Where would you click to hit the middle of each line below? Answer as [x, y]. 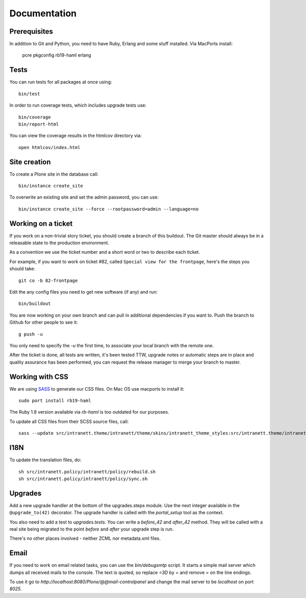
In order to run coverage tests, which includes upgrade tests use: [78, 105]
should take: [22, 269]
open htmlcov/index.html [49, 147]
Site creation [30, 162]
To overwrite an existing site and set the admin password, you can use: [84, 197]
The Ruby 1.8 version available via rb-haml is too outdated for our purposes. [89, 412]
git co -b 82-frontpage [48, 280]
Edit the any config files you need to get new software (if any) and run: [84, 292]
